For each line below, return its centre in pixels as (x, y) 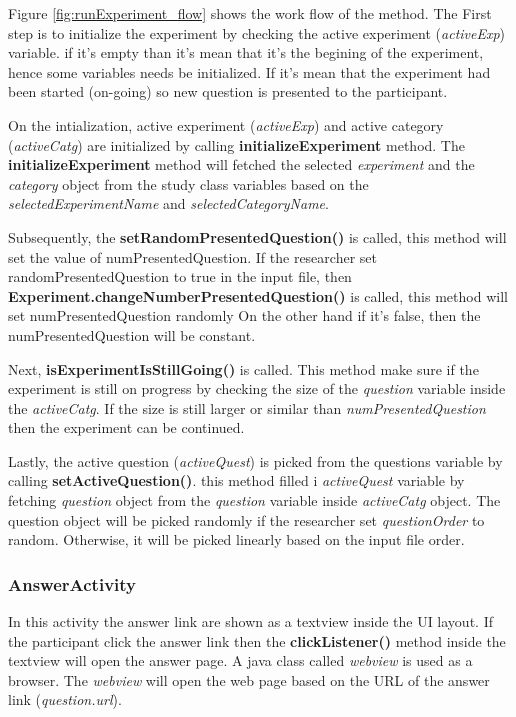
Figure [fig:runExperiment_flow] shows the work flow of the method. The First (250, 13)
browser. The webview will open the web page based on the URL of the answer (249, 679)
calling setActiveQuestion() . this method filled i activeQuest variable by (236, 480)
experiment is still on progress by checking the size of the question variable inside (257, 388)
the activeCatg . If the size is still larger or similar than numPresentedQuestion (247, 407)
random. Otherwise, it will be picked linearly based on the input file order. (236, 539)
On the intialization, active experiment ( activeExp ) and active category (226, 124)
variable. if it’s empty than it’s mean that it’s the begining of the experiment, (246, 52)
